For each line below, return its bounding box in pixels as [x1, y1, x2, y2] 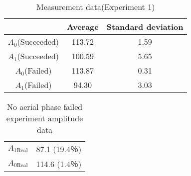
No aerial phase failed [6, 101, 83, 112]
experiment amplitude [6, 112, 83, 124]
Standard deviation [106, 21, 184, 32]
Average [67, 21, 99, 32]
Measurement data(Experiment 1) [36, 1, 155, 12]
